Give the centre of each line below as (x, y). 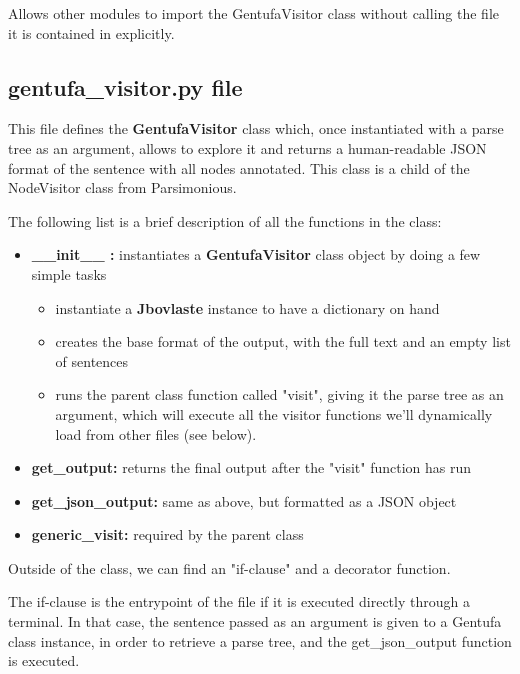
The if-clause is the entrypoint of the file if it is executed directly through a (239, 601)
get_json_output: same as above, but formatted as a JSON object (244, 500)
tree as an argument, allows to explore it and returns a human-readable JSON (247, 147)
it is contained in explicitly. (91, 32)
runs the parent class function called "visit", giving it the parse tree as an (279, 394)
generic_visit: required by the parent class (167, 534)
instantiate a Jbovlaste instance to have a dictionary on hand (247, 307)
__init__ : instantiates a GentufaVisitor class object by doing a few (256, 254)
